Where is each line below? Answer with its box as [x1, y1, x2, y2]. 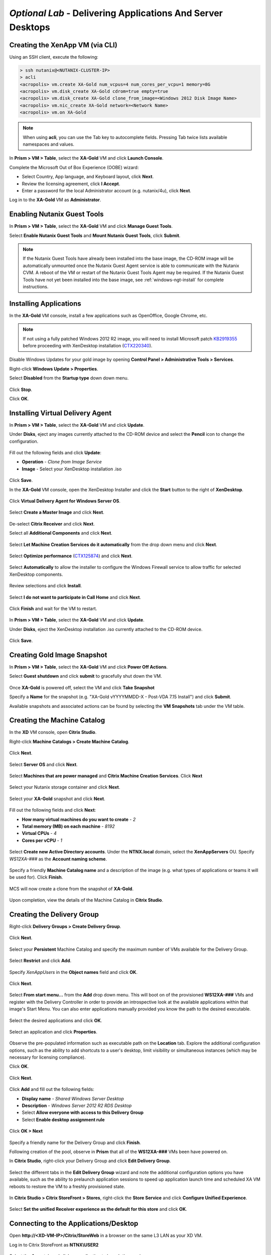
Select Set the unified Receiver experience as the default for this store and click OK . [9, 1206, 188, 1212]
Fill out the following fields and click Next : [9, 807, 96, 813]
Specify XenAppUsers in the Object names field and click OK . [9, 969, 138, 975]
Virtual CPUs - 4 [22, 830, 57, 836]
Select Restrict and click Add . [9, 958, 72, 964]
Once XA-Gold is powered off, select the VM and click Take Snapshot [9, 684, 155, 690]
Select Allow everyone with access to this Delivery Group [22, 1109, 144, 1115]
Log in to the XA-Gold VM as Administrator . [9, 197, 101, 203]
